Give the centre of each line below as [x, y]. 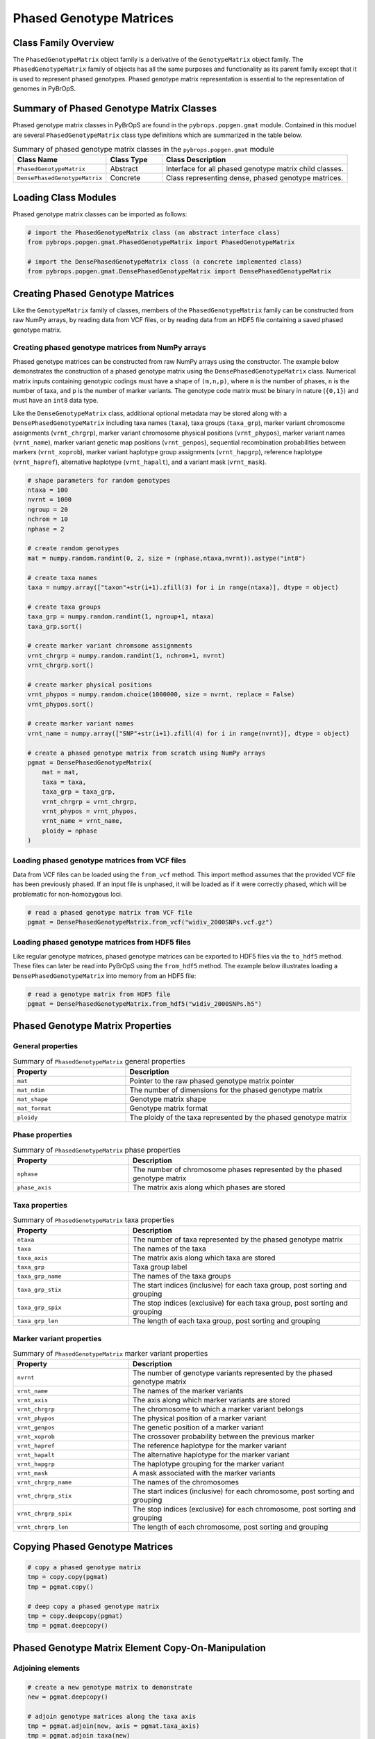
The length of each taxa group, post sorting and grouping [226, 1321]
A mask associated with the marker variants [204, 1473]
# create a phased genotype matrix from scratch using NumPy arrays [147, 753]
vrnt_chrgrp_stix [44, 1496]
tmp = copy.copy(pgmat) [68, 1577]
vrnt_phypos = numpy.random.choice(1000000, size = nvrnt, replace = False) [161, 695]
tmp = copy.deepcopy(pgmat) [75, 1616]
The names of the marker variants [188, 1391]
